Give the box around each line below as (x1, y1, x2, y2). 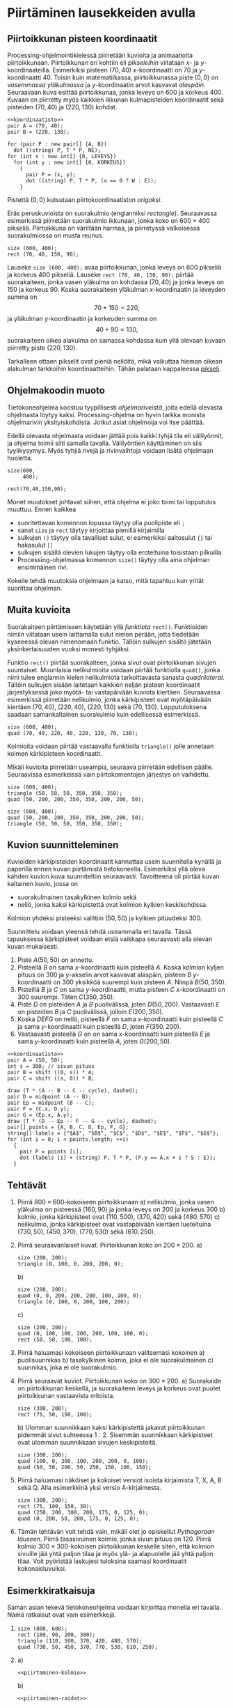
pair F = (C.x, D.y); (7, 1105, 70, 1112)
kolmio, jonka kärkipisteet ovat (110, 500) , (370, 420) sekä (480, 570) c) (17, 1213, 220, 1221)
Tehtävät (7, 1179, 47, 1191)
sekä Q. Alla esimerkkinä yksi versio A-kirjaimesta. (17, 1484, 162, 1492)
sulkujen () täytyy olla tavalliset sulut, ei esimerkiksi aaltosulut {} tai (17, 533, 212, 541)
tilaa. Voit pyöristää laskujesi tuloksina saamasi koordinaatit (17, 1557, 187, 1565)
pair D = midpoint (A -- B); (7, 1094, 92, 1101)
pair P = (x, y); (25, 171, 77, 178)
